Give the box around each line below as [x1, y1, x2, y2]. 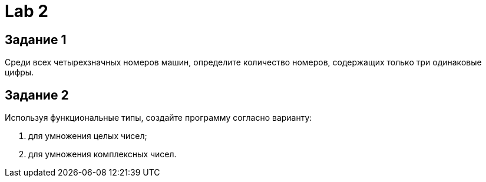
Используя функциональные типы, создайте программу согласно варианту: [5, 112, 312, 123]
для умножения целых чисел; [28, 131, 147, 141]
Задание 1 [5, 32, 67, 47]
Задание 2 [5, 87, 69, 102]
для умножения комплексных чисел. [28, 149, 177, 160]
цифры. [5, 67, 34, 78]
